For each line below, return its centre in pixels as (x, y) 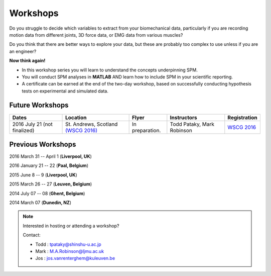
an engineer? (23, 51)
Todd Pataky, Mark (192, 124)
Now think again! (27, 61)
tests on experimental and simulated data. (65, 91)
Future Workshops (39, 105)
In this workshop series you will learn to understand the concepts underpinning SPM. (110, 70)
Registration (243, 117)
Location (76, 117)
